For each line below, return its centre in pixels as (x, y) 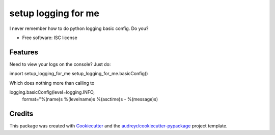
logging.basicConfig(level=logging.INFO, (52, 92)
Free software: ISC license (50, 38)
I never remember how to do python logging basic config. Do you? (79, 28)
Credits (21, 114)
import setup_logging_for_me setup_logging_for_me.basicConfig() (79, 74)
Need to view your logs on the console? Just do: (60, 64)
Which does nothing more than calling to (52, 83)
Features (24, 52)
